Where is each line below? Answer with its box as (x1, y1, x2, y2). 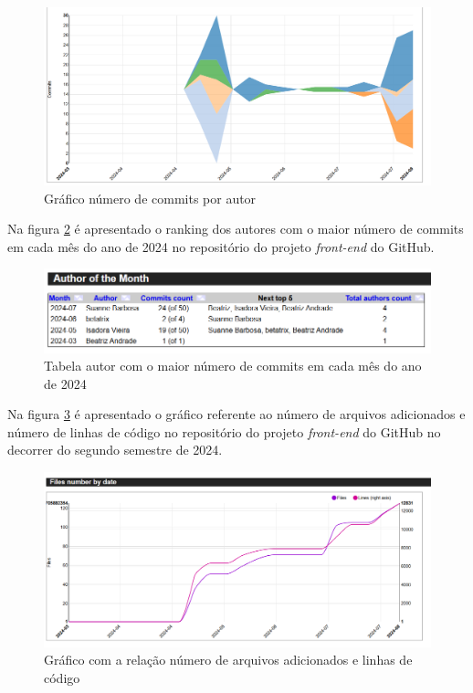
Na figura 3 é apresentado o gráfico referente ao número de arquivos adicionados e (7, 404, 466, 424)
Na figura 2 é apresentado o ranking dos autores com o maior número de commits (7, 219, 464, 238)
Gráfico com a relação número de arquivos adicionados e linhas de (44, 650, 413, 669)
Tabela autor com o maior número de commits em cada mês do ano (44, 356, 422, 375)
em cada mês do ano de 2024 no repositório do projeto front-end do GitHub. (7, 236, 435, 256)
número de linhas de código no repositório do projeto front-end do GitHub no (7, 422, 441, 441)
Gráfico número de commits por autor (44, 188, 257, 207)
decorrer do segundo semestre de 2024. (7, 440, 223, 459)
